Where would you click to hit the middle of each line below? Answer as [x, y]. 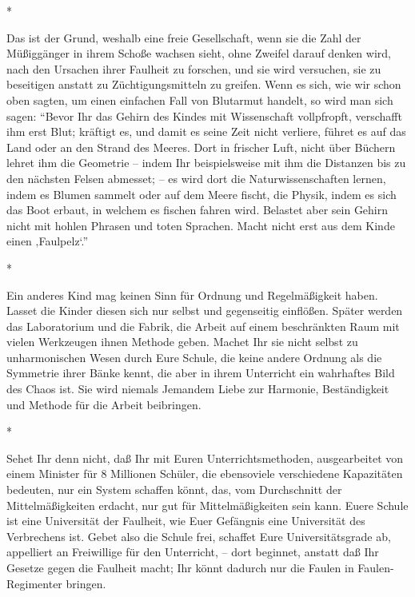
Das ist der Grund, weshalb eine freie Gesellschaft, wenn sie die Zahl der [184, 37]
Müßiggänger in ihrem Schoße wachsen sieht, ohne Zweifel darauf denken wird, [199, 53]
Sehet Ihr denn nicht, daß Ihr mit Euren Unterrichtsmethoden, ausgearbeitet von [205, 458]
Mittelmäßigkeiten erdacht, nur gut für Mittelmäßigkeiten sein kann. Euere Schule [207, 505]
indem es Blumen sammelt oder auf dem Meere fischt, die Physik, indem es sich [202, 194]
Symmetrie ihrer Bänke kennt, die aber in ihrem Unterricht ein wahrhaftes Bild [201, 373]
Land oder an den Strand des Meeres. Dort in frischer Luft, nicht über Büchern [201, 147]
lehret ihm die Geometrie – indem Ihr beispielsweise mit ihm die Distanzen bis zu [206, 163]
